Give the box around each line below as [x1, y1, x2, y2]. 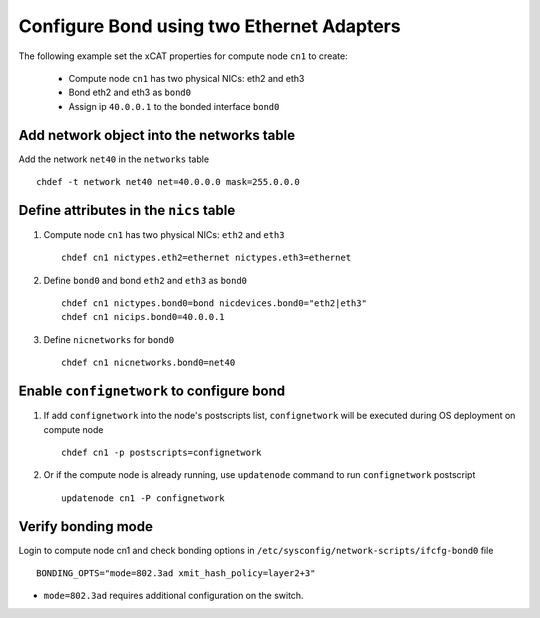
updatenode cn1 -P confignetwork [61, 492, 225, 504]
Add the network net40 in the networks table [18, 153, 210, 165]
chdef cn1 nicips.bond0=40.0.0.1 [61, 311, 225, 323]
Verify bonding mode [18, 518, 154, 535]
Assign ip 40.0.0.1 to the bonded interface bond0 [68, 100, 280, 112]
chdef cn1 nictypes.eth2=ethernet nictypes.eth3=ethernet [61, 252, 352, 264]
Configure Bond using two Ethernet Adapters [18, 15, 401, 37]
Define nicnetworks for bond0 [43, 333, 175, 345]
